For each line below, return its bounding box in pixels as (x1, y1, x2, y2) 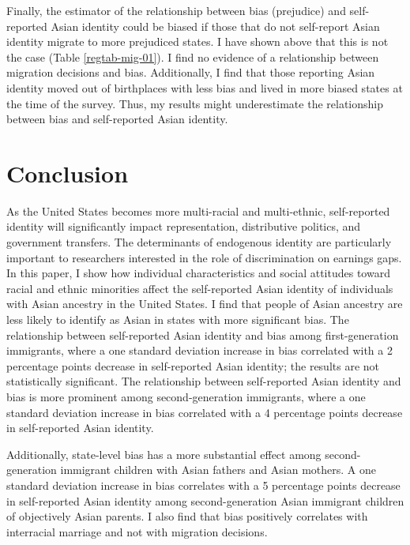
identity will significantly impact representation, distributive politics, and (6, 218, 361, 235)
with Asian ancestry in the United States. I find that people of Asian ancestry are (6, 295, 403, 312)
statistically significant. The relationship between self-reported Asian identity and (6, 373, 401, 389)
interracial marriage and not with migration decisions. (6, 523, 268, 539)
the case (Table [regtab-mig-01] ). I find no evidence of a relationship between (6, 48, 379, 65)
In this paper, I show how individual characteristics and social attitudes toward (6, 265, 390, 281)
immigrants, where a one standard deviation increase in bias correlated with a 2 (6, 342, 393, 359)
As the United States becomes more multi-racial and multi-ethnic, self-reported (6, 202, 390, 219)
